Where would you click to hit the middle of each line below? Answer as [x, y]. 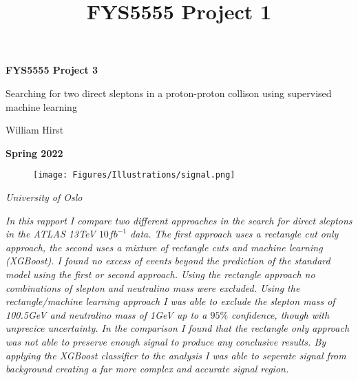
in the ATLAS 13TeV [51, 234]
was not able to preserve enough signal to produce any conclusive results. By [166, 341]
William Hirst [35, 130]
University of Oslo [44, 197]
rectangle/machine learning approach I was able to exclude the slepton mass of [170, 301]
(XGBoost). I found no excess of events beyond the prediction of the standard [168, 261]
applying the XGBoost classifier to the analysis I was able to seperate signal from [176, 355]
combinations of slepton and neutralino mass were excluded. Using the [153, 287]
